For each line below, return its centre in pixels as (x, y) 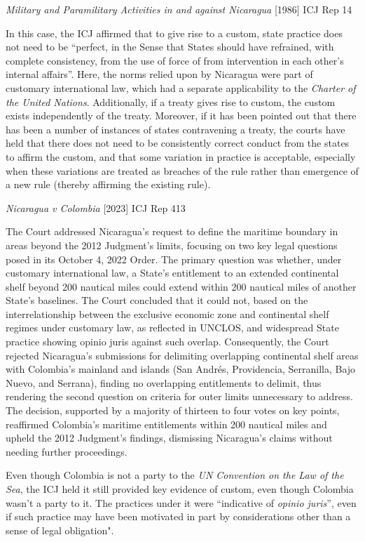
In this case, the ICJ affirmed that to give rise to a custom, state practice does (174, 33)
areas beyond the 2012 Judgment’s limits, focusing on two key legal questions (172, 245)
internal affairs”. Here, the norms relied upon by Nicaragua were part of (159, 74)
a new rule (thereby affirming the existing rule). (108, 184)
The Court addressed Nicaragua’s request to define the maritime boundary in (172, 231)
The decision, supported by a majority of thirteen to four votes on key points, (173, 410)
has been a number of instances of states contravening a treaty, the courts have (175, 129)
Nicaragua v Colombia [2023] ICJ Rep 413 (96, 207)
